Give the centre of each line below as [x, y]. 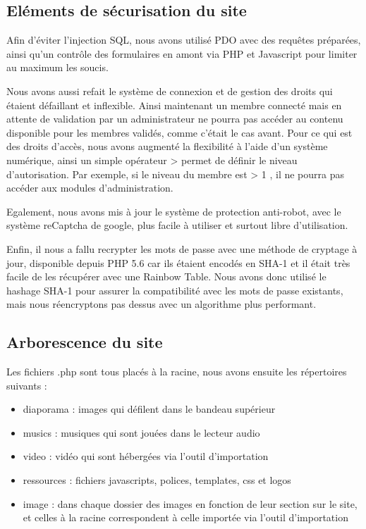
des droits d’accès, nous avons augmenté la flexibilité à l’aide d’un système [167, 146]
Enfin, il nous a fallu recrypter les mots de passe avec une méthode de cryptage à [182, 248]
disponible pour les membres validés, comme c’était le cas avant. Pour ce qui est [179, 132]
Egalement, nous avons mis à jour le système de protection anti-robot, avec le [174, 211]
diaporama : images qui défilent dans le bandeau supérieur [149, 409]
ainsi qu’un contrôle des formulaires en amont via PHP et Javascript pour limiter [182, 53]
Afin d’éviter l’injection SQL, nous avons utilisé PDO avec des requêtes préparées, [184, 40]
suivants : [27, 385]
